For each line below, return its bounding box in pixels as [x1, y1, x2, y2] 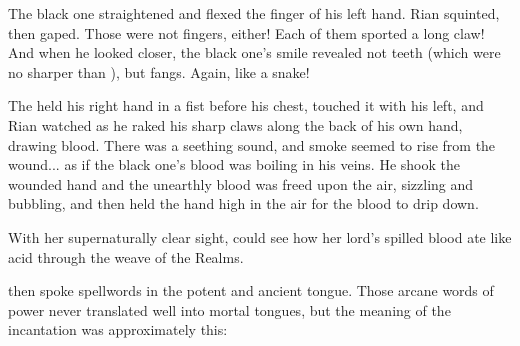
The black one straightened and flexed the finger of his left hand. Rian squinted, [8, 3, 500, 23]
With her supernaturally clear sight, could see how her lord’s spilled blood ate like [8, 226, 512, 247]
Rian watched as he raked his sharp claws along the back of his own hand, [8, 114, 463, 135]
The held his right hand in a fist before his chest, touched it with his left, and [8, 95, 484, 116]
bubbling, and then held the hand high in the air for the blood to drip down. [8, 193, 479, 214]
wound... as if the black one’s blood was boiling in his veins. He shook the [8, 154, 460, 175]
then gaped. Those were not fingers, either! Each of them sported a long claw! [8, 22, 485, 43]
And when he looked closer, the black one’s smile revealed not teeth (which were [8, 42, 501, 63]
